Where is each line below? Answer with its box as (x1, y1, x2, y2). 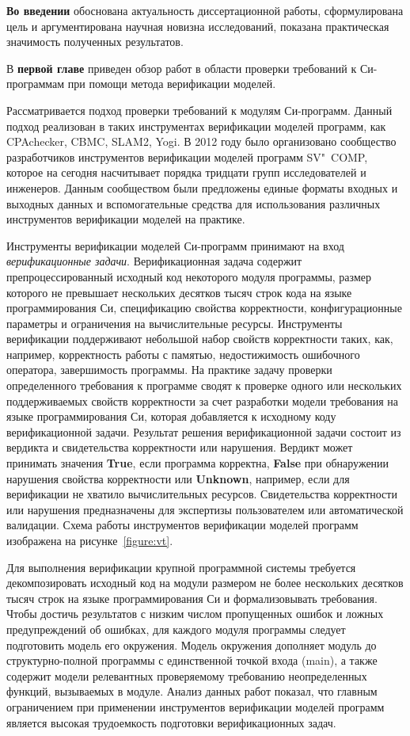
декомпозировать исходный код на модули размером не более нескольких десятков (6, 574, 404, 591)
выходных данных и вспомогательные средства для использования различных (6, 195, 381, 212)
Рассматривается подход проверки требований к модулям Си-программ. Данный (6, 101, 393, 118)
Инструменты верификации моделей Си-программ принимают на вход (6, 237, 344, 254)
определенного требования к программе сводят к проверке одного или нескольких (6, 377, 402, 394)
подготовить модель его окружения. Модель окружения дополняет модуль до (6, 636, 377, 653)
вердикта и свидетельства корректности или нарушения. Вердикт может (6, 439, 353, 456)
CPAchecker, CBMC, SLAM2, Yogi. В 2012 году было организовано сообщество (6, 133, 397, 150)
